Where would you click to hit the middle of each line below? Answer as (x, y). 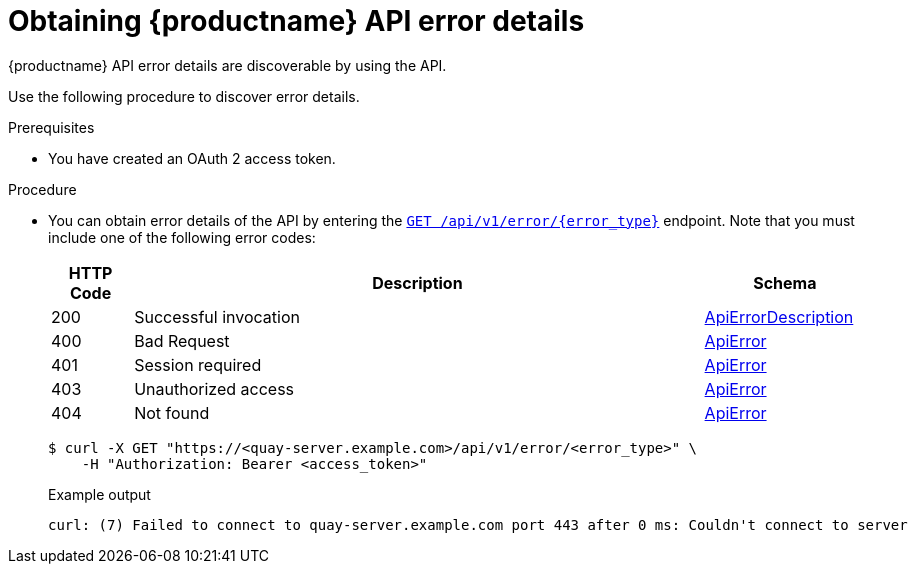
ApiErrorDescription (779, 316)
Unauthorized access (214, 388)
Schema (785, 282)
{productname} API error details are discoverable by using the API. (227, 65)
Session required (198, 364)
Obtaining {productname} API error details (296, 21)
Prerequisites (51, 127)
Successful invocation (217, 316)
